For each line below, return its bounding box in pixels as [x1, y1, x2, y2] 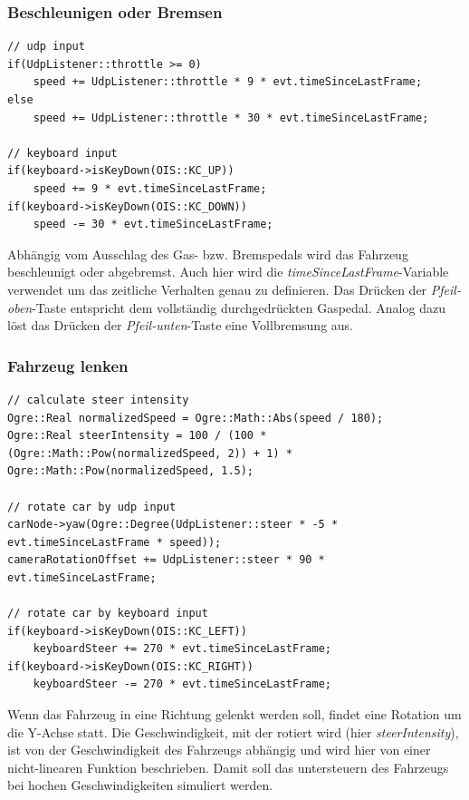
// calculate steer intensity [7, 393, 189, 406]
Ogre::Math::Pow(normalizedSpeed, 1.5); [7, 464, 254, 478]
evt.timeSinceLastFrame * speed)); [7, 535, 222, 549]
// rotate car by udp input [7, 500, 177, 513]
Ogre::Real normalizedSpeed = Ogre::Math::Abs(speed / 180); [7, 411, 384, 424]
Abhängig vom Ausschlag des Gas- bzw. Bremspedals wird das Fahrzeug [7, 244, 408, 263]
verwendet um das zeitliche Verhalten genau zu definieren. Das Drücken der [7, 279, 427, 298]
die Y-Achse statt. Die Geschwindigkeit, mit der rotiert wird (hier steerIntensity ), [7, 722, 459, 741]
